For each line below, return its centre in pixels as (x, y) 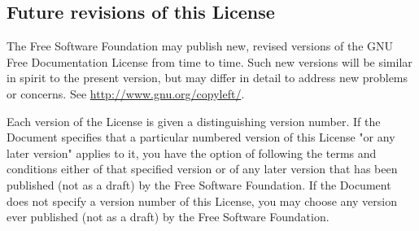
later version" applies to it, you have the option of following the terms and (192, 153)
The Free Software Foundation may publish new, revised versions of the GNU (200, 46)
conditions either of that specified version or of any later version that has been (202, 169)
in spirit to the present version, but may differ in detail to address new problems (207, 78)
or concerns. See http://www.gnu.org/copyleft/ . (126, 93)
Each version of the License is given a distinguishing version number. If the (194, 121)
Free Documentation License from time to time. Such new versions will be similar (209, 61)
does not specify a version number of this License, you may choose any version (202, 200)
